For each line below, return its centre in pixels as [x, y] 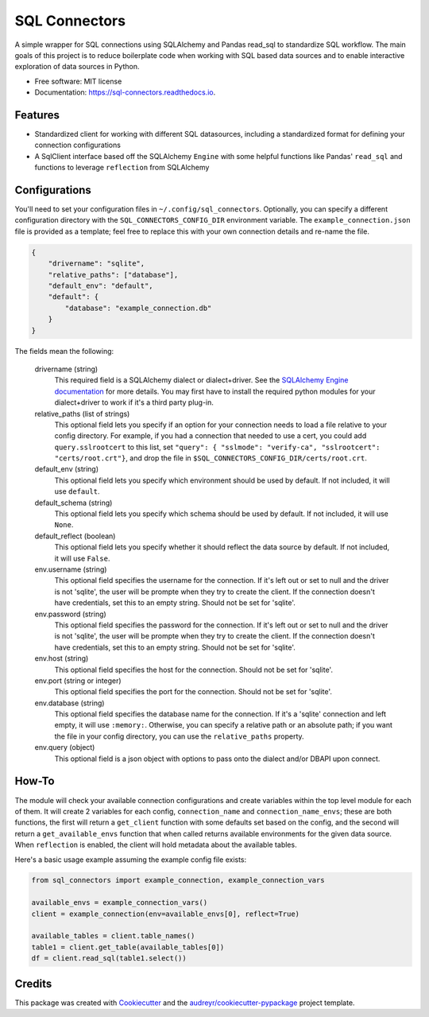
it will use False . [82, 558]
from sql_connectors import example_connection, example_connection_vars [178, 880]
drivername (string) [66, 369]
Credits [33, 983]
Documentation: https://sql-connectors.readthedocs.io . [125, 92]
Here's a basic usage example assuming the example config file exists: [131, 860]
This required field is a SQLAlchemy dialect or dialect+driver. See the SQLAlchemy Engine [201, 380]
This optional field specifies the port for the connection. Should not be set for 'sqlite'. [193, 692]
